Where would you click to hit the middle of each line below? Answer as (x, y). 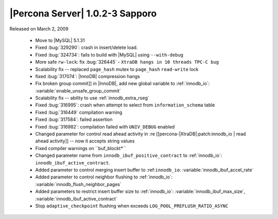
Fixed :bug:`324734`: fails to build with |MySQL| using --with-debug (109, 54)
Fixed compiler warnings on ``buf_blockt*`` (81, 148)
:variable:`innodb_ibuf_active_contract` (76, 198)
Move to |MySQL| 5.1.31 (60, 40)
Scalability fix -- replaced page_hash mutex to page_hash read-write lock (117, 69)
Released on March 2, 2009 (39, 29)
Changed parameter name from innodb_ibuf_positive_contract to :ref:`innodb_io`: (129, 156)
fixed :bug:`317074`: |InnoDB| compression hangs (88, 76)
